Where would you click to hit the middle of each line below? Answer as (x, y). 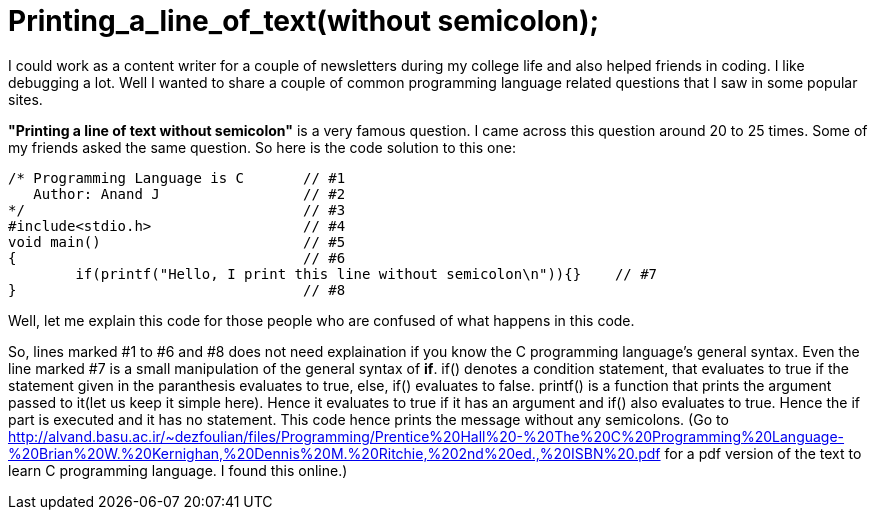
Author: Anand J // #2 (189, 193)
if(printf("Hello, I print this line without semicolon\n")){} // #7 (366, 273)
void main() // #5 (177, 241)
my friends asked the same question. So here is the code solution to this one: (262, 147)
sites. (25, 99)
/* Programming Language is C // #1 (177, 177)
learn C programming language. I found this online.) (178, 470)
